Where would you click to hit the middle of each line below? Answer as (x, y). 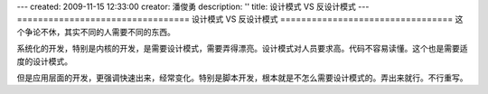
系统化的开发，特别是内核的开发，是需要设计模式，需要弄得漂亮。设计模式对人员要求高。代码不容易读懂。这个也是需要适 (242, 49)
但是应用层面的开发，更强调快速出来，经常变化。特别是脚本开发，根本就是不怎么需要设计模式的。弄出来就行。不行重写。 (242, 78)
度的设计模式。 (44, 61)
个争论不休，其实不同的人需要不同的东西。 (96, 32)
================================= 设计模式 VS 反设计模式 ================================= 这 (240, 19)
